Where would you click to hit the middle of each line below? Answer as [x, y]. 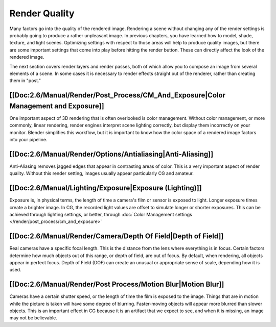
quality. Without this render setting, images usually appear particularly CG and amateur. [102, 173]
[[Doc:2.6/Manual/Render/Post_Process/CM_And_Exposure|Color [118, 95]
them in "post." [25, 81]
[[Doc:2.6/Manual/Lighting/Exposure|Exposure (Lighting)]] [106, 188]
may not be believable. [33, 318]
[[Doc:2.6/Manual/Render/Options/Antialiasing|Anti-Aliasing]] [111, 154]
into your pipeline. [28, 139]
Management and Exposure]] [57, 106]
